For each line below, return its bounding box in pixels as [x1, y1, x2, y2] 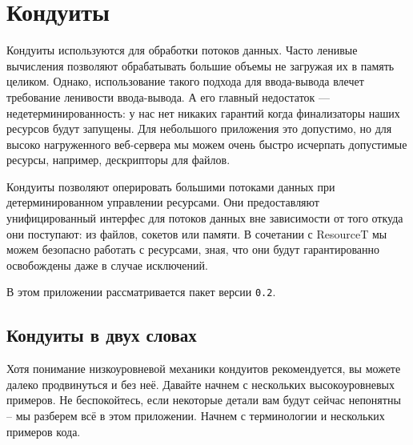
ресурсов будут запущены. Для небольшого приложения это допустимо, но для [6, 120, 392, 137]
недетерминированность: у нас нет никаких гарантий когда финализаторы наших [6, 104, 400, 121]
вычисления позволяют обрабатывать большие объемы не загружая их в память [6, 57, 395, 74]
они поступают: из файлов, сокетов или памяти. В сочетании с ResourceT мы [6, 225, 387, 242]
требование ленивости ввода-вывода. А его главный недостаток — [6, 88, 331, 105]
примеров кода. [6, 423, 81, 439]
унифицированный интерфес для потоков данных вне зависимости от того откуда [6, 210, 403, 227]
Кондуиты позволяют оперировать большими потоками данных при [6, 178, 335, 194]
